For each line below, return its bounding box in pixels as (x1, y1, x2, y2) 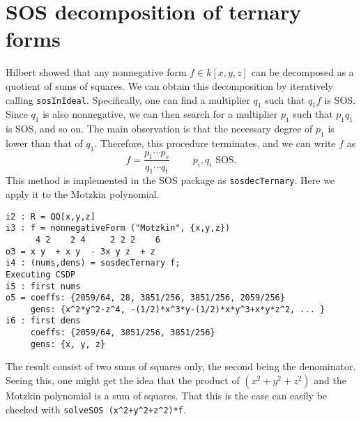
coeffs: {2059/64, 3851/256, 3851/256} (30, 328, 215, 338)
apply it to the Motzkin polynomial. (6, 186, 160, 201)
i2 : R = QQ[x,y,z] (6, 211, 95, 222)
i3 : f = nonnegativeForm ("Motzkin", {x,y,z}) (6, 223, 231, 234)
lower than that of (6, 135, 83, 150)
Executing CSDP (6, 269, 76, 280)
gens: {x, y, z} (30, 339, 106, 349)
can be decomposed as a (251, 65, 354, 79)
